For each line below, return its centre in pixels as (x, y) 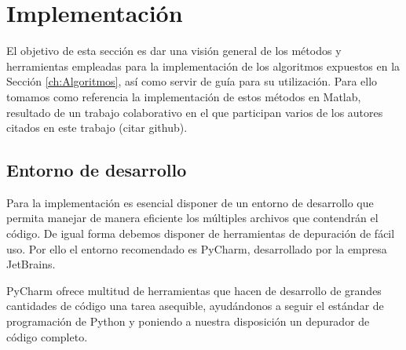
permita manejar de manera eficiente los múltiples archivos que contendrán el (192, 218)
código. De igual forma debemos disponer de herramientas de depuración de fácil (201, 233)
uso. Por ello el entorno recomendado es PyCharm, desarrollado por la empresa (197, 248)
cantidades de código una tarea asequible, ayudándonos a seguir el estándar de (195, 306)
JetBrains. (31, 264)
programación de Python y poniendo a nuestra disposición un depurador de (188, 321)
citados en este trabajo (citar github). (97, 128)
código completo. (47, 336)
